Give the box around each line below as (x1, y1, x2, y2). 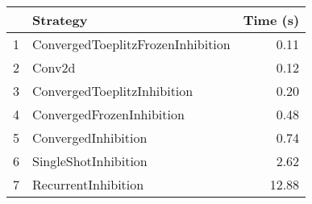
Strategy (32, 10, 88, 29)
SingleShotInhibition (32, 152, 148, 170)
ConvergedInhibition (32, 128, 148, 147)
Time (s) (243, 10, 300, 29)
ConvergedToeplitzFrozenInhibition (32, 35, 231, 53)
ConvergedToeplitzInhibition (32, 81, 193, 100)
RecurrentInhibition (32, 175, 144, 194)
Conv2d (32, 58, 76, 77)
